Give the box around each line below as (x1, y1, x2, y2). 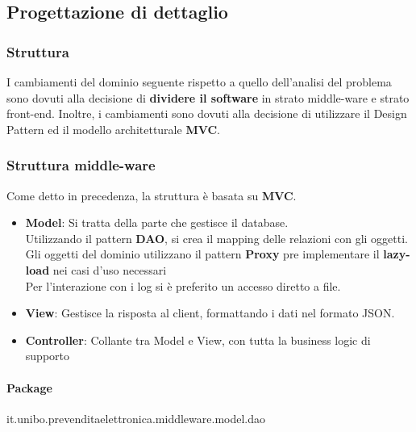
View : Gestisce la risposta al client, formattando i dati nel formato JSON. (25, 304, 395, 321)
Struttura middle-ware (6, 155, 156, 175)
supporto (25, 347, 69, 364)
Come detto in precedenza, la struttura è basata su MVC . (6, 187, 297, 203)
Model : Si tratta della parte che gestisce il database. (25, 214, 289, 231)
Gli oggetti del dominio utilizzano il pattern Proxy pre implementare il (25, 245, 380, 262)
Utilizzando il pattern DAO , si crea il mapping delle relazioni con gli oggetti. (25, 229, 409, 246)
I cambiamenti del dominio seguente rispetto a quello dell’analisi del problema (6, 73, 392, 90)
